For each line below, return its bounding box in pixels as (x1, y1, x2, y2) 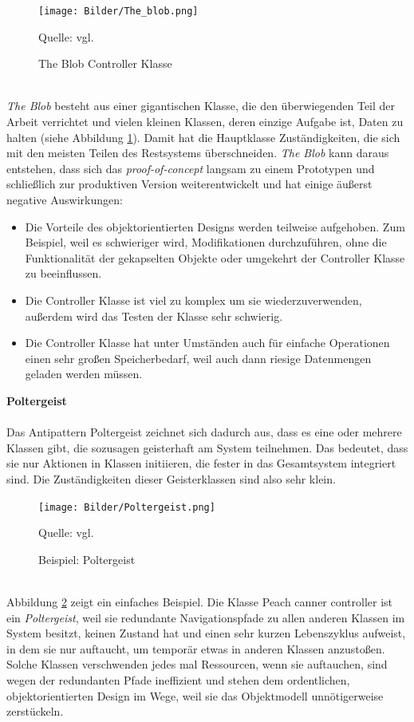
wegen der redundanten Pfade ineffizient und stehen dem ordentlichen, (6, 671, 350, 688)
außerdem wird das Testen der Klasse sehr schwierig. (25, 307, 283, 324)
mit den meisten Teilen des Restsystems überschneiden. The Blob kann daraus (6, 144, 389, 161)
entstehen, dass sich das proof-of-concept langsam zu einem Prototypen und (6, 160, 375, 176)
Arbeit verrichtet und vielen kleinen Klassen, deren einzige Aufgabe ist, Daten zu (6, 113, 404, 130)
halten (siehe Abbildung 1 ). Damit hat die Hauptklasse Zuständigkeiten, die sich (6, 128, 400, 145)
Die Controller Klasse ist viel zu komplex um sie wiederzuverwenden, (25, 291, 362, 308)
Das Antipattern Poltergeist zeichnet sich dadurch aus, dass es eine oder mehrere (6, 424, 402, 440)
